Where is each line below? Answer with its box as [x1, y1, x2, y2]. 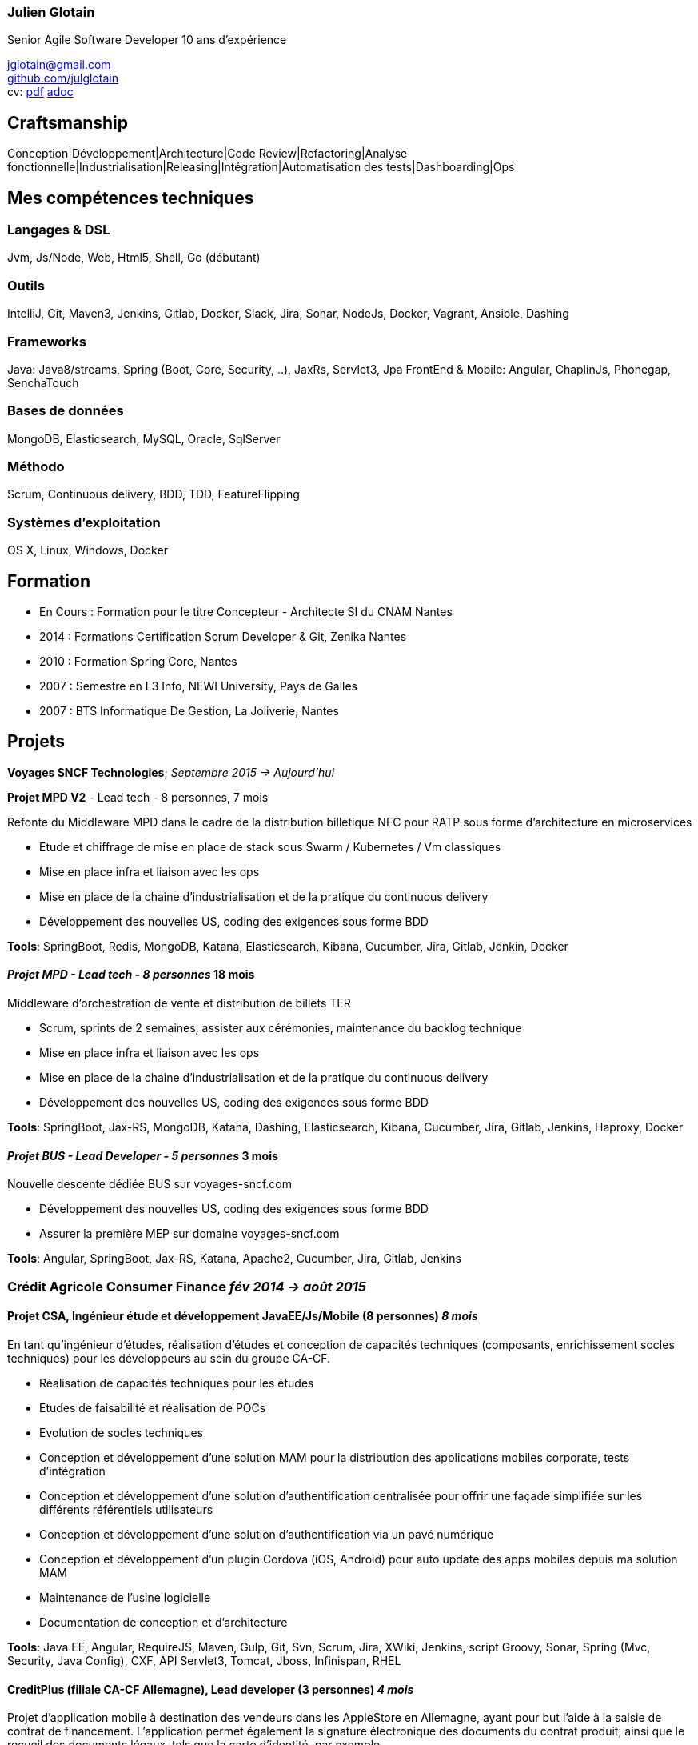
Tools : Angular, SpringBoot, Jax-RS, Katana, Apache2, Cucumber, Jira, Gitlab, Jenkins [7, 1251, 461, 1266]
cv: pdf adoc [7, 85, 74, 99]
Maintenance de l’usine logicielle [39, 1590, 211, 1604]
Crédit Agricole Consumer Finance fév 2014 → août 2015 [7, 1278, 367, 1295]
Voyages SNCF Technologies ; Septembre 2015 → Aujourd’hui [7, 765, 335, 779]
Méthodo [7, 458, 65, 475]
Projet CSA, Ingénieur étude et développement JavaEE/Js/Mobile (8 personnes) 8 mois [7, 1309, 478, 1323]
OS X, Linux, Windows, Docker [7, 543, 168, 558]
